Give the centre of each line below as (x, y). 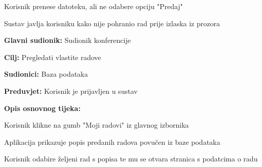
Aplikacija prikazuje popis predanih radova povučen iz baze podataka (112, 142)
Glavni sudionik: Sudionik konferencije (67, 40)
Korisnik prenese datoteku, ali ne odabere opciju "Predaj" (93, 6)
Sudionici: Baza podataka (46, 74)
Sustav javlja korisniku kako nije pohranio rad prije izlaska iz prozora (112, 23)
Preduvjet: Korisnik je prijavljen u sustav (71, 91)
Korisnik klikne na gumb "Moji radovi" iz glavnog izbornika (97, 125)
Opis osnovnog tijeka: (42, 108)
